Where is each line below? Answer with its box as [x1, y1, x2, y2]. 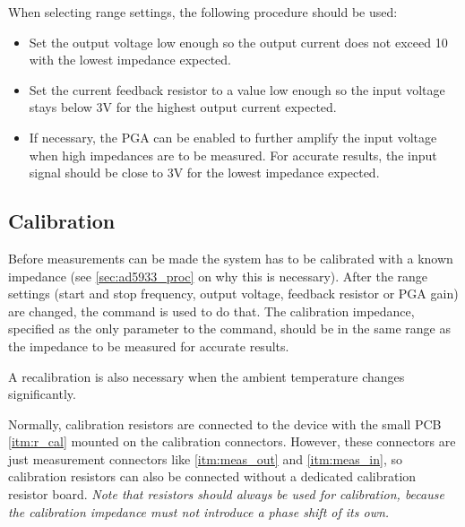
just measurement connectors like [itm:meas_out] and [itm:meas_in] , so [8, 449, 402, 468]
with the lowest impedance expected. [29, 50, 232, 69]
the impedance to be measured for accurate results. [8, 336, 289, 355]
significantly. [8, 384, 76, 403]
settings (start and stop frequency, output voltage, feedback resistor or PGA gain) [8, 284, 459, 303]
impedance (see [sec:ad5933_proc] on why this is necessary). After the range [8, 266, 428, 285]
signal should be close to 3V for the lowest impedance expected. [29, 163, 380, 182]
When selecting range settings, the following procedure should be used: [8, 3, 398, 21]
